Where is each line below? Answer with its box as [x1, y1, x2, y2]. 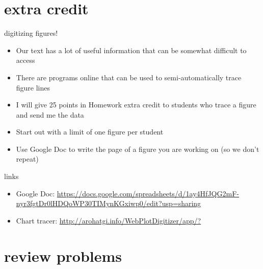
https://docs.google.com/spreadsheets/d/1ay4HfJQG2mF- [57, 188, 239, 198]
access [16, 55, 35, 65]
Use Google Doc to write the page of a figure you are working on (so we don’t [16, 143, 259, 154]
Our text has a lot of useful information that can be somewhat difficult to [16, 44, 247, 55]
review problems [4, 245, 122, 266]
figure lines [16, 82, 50, 93]
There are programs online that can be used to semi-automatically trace [16, 72, 242, 82]
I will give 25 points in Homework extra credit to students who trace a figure [16, 99, 256, 110]
